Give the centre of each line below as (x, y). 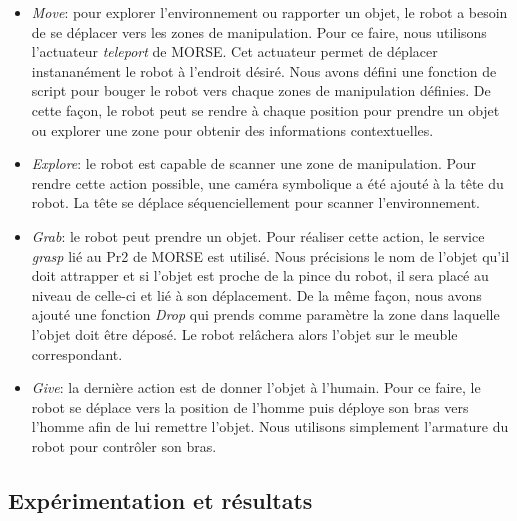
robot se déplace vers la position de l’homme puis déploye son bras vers (250, 406)
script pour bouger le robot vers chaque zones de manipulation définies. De (261, 90)
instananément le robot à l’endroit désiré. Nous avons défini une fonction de (264, 70)
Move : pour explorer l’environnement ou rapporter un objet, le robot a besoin (269, 12)
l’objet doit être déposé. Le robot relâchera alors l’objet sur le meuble (244, 333)
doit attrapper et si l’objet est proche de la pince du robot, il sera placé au (260, 275)
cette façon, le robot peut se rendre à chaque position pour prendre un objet (265, 109)
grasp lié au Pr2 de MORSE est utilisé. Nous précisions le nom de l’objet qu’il (270, 255)
